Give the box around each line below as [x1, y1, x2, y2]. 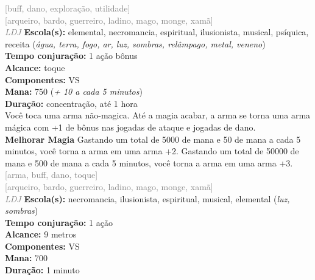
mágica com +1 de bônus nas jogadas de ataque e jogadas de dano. [5, 120, 256, 133]
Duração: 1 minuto [5, 264, 80, 276]
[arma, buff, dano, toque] [5, 168, 98, 181]
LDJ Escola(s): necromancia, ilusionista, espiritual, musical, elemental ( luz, [5, 192, 290, 205]
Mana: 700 [5, 251, 48, 264]
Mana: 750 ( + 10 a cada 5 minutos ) [5, 85, 143, 98]
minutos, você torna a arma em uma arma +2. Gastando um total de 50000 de [5, 145, 299, 157]
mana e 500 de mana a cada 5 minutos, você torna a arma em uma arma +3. [5, 156, 293, 169]
